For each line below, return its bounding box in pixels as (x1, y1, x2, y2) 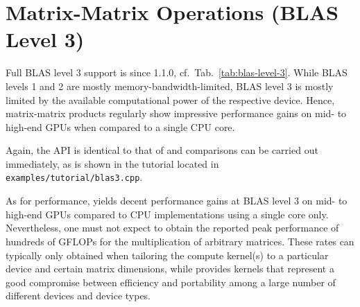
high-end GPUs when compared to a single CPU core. (6, 119, 235, 134)
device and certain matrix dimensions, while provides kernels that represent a (6, 261, 334, 276)
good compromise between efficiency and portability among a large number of (6, 274, 336, 289)
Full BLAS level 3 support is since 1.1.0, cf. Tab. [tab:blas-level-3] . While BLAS (6, 65, 348, 80)
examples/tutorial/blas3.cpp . (6, 170, 143, 184)
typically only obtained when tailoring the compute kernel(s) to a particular (6, 247, 329, 262)
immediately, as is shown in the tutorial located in (6, 156, 219, 170)
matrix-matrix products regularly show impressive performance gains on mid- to (6, 106, 347, 121)
